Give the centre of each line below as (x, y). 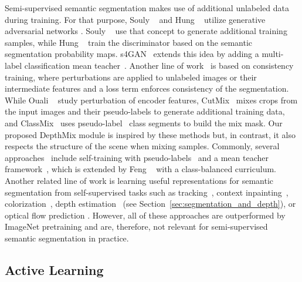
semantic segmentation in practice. (67, 238)
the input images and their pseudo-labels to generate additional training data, (145, 111)
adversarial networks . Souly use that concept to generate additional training (146, 31)
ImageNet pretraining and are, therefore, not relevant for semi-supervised (136, 226)
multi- (273, 54)
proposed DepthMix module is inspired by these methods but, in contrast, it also (150, 134)
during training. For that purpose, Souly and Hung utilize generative (135, 19)
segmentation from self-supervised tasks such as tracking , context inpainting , (147, 192)
